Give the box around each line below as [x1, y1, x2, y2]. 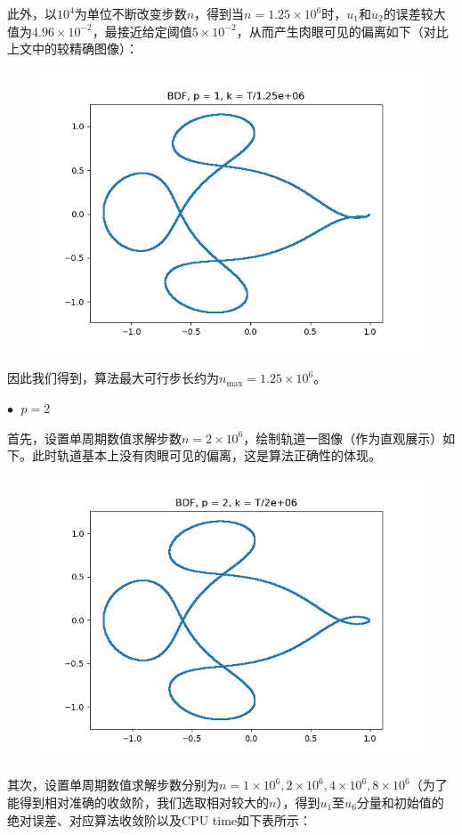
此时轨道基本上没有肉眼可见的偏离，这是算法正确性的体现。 [31, 446, 381, 465]
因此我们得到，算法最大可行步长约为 [7, 369, 219, 387]
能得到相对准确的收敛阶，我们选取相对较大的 [7, 792, 269, 811]
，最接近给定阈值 [92, 21, 192, 40]
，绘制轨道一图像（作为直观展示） [243, 428, 443, 447]
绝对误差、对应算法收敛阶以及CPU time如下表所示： [7, 810, 312, 829]
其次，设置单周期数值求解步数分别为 [7, 775, 219, 794]
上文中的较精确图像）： [7, 39, 138, 58]
